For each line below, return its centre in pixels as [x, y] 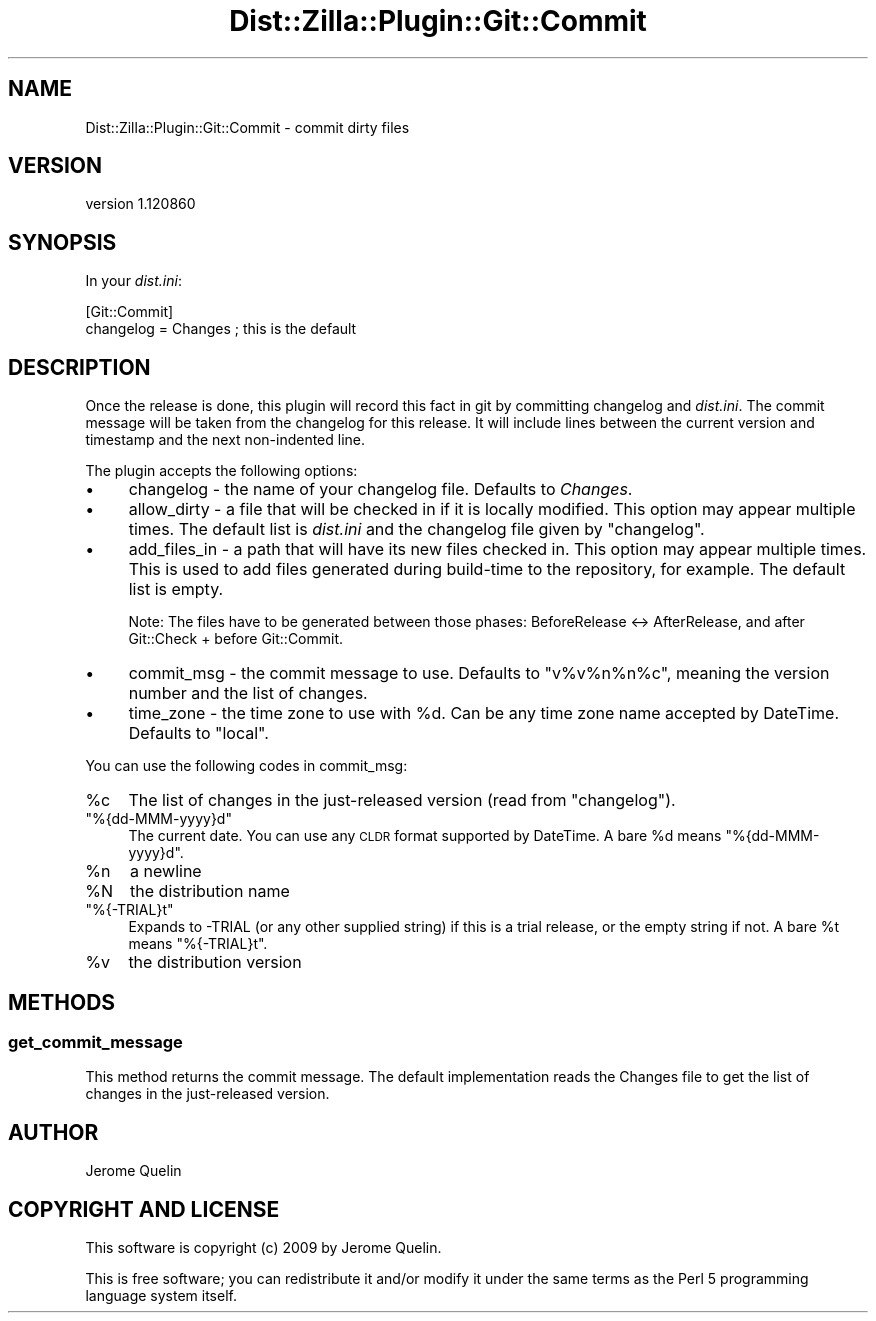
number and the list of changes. [248, 693]
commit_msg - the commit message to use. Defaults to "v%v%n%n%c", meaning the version [479, 673]
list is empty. [176, 589]
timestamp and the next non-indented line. [225, 440]
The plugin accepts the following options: [221, 471]
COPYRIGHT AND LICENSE [144, 1209]
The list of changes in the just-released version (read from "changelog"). [402, 800]
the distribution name [210, 891]
